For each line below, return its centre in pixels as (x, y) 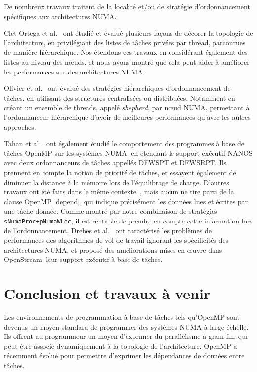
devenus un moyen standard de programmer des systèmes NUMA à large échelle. (126, 326)
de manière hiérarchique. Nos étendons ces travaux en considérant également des (126, 52)
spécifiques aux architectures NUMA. (60, 16)
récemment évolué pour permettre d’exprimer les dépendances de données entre (124, 355)
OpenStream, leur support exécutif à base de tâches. (83, 259)
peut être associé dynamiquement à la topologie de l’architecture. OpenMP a (121, 346)
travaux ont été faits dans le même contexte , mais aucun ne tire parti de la (119, 192)
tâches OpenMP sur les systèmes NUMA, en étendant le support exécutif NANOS (128, 153)
